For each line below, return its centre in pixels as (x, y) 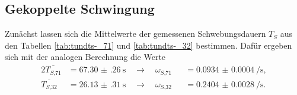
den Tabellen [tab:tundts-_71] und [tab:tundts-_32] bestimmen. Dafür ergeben (148, 45)
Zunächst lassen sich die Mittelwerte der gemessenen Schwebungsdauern (135, 34)
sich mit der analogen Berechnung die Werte (85, 57)
